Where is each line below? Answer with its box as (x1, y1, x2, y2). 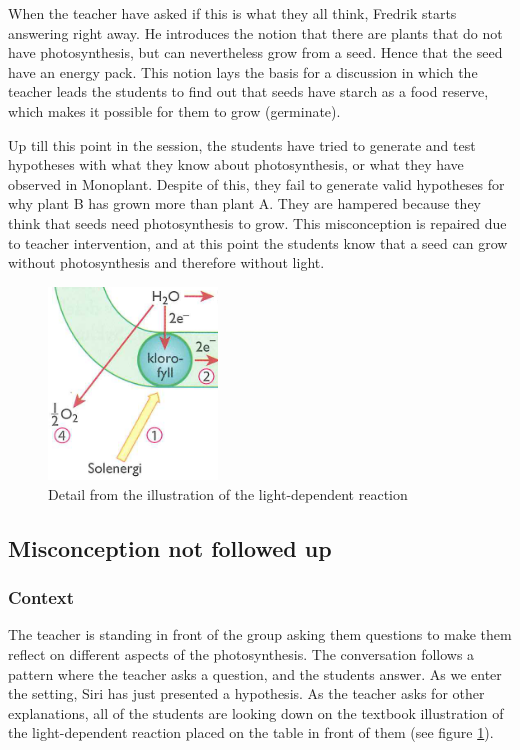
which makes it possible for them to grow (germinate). (8, 100, 341, 121)
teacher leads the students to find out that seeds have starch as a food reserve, (8, 81, 489, 102)
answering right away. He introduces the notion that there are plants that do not (8, 22, 503, 43)
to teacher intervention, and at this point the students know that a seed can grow (8, 232, 508, 253)
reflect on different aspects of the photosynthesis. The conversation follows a (8, 643, 475, 664)
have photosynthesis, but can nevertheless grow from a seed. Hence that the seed (8, 42, 503, 63)
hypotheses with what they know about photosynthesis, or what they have (8, 154, 464, 175)
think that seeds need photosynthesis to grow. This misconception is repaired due (8, 212, 507, 233)
